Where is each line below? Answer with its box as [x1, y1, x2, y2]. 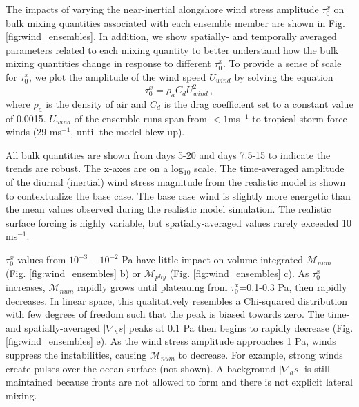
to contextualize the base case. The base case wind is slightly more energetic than [6, 188, 351, 202]
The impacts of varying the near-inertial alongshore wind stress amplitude [6, 2, 319, 16]
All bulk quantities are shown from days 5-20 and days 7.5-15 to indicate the [6, 147, 331, 162]
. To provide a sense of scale [223, 56, 342, 70]
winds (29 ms [6, 124, 62, 139]
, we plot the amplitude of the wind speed [28, 69, 206, 84]
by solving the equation [234, 69, 333, 84]
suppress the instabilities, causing [6, 348, 147, 362]
